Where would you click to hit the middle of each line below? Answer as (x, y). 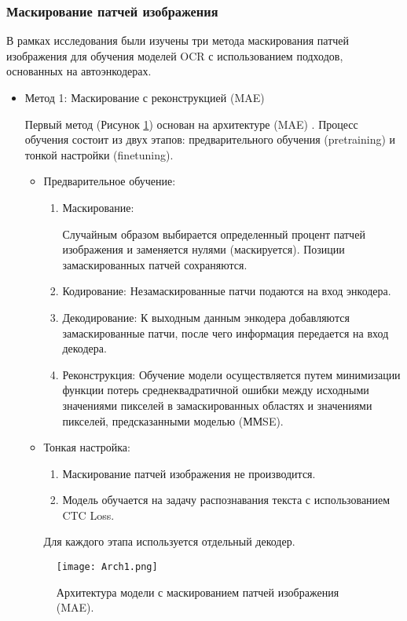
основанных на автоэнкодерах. (79, 71)
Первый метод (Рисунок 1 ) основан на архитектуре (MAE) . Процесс (191, 124)
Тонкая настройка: (87, 447)
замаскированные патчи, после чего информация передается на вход (225, 332)
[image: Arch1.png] (107, 567)
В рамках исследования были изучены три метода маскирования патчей (178, 40)
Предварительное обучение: (110, 181)
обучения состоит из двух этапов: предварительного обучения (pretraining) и (210, 139)
